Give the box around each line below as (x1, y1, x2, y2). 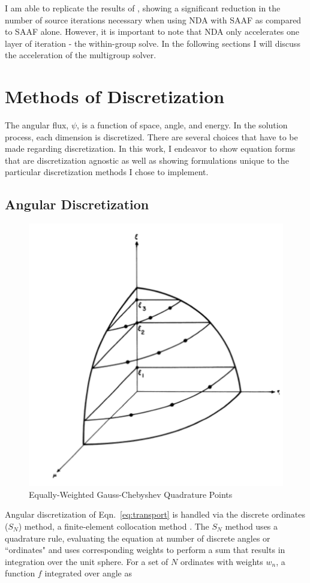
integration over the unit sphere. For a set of (5, 555, 168, 567)
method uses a (225, 519, 278, 532)
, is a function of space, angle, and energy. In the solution (77, 119, 288, 131)
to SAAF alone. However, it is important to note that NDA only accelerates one (5, 25, 300, 38)
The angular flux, (5, 119, 69, 131)
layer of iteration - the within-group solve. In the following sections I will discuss (5, 37, 300, 49)
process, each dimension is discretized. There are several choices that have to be (5, 130, 298, 143)
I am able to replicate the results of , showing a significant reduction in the (5, 2, 281, 14)
